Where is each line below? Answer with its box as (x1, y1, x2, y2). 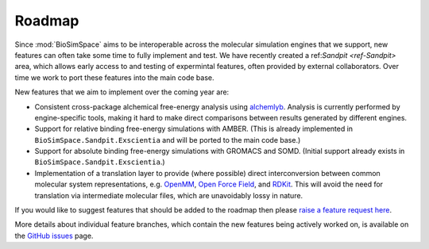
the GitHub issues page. (14, 231, 94, 240)
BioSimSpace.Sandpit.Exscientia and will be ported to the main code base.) (34, 135, 301, 144)
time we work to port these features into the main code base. (14, 72, 214, 82)
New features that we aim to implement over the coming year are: (14, 87, 230, 97)
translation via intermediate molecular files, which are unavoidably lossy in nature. (34, 190, 303, 200)
